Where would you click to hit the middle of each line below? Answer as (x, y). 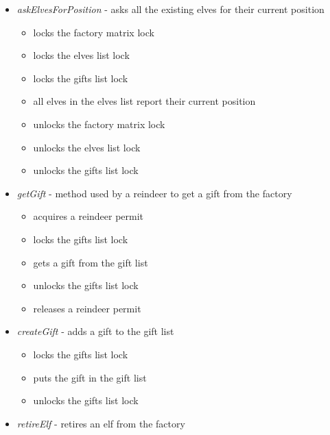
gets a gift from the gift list (91, 262)
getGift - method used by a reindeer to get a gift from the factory (154, 193)
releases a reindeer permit (87, 308)
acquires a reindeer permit (89, 216)
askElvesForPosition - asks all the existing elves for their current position (170, 9)
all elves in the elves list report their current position (144, 101)
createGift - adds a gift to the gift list (95, 331)
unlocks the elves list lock (87, 147)
